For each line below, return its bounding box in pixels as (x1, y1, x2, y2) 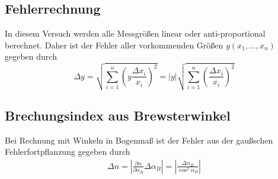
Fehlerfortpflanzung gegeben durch (5, 145, 130, 158)
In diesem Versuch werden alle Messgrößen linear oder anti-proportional (5, 27, 266, 40)
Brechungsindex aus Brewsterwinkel (5, 106, 231, 124)
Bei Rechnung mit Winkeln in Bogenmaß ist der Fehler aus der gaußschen (5, 134, 273, 146)
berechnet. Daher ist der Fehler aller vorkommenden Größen (5, 38, 223, 51)
